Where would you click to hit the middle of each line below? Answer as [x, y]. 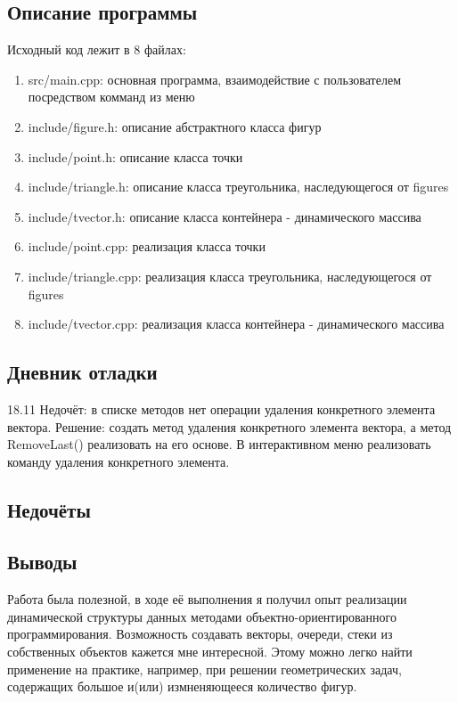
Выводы [42, 562]
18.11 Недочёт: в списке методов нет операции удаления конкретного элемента [221, 408]
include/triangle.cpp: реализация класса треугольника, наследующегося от [230, 276]
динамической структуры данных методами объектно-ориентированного [202, 616]
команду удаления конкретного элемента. [119, 461]
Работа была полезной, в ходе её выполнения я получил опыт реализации [207, 599]
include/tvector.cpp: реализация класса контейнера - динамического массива [236, 324]
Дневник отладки [82, 372]
